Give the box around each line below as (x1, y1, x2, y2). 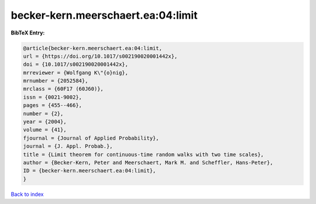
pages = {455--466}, (23, 102, 82, 109)
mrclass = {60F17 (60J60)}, (23, 85, 104, 92)
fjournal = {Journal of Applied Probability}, (23, 134, 159, 141)
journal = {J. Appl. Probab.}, (23, 143, 114, 150)
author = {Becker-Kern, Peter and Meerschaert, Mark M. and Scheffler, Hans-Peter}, (23, 160, 273, 166)
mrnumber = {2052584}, (23, 78, 88, 84)
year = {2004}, (23, 119, 67, 125)
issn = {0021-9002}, (23, 94, 82, 101)
